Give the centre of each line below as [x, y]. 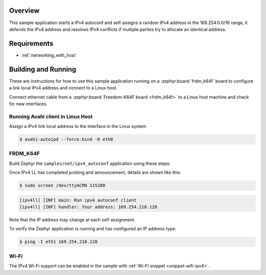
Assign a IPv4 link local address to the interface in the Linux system [78, 126]
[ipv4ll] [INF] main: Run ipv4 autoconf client [78, 200]
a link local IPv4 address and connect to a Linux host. [63, 88]
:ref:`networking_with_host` [49, 55]
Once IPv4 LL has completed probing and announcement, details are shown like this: [95, 173]
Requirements [31, 44]
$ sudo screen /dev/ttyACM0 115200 [62, 185]
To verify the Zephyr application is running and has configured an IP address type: [93, 229]
